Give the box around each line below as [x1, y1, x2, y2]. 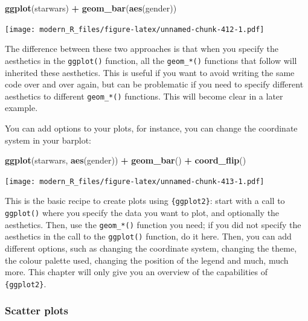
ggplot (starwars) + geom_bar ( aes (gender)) [5, 2, 177, 14]
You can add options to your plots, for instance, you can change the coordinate [5, 121, 298, 134]
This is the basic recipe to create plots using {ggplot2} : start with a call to [5, 194, 285, 207]
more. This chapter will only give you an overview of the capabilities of [5, 265, 268, 278]
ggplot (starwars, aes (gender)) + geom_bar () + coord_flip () [5, 154, 246, 167]
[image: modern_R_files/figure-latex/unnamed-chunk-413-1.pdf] [5, 177, 265, 186]
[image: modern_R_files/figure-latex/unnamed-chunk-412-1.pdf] [5, 25, 265, 34]
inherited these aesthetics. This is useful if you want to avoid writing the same [5, 66, 295, 78]
